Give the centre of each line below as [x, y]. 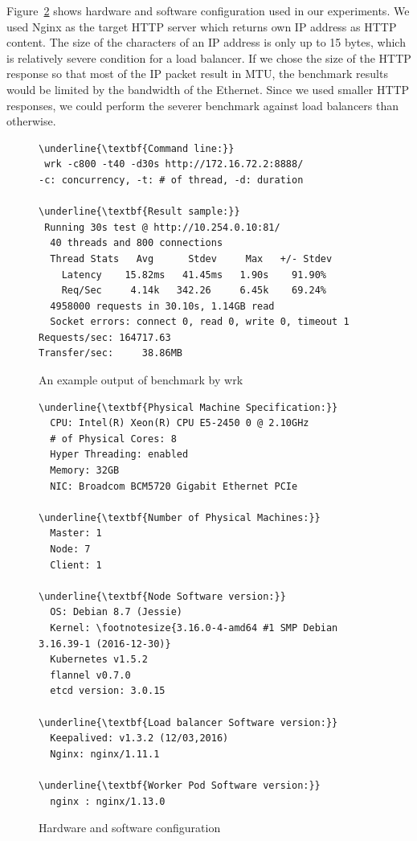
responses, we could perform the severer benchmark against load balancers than [202, 105]
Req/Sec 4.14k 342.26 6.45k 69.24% [194, 291]
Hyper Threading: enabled [119, 455]
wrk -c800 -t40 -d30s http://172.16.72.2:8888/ [174, 164]
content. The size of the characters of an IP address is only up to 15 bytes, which [206, 42]
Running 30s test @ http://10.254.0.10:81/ [162, 227]
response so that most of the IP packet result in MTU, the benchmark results [197, 74]
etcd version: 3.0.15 [108, 691]
